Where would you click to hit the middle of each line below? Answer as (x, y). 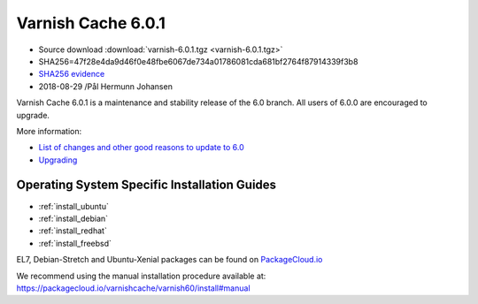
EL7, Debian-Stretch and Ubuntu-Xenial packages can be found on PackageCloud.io (170, 260)
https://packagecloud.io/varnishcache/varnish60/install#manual (134, 288)
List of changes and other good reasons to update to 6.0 (142, 148)
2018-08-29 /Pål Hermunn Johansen (105, 86)
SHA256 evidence (72, 74)
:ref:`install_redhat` (73, 231)
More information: (49, 131)
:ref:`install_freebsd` (75, 243)
